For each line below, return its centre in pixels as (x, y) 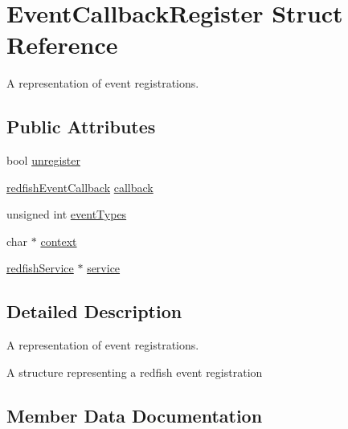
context (59, 241)
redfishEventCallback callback (80, 187)
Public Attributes (81, 127)
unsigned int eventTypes (67, 214)
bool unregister (43, 160)
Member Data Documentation (135, 415)
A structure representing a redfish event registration (135, 372)
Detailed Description (94, 311)
